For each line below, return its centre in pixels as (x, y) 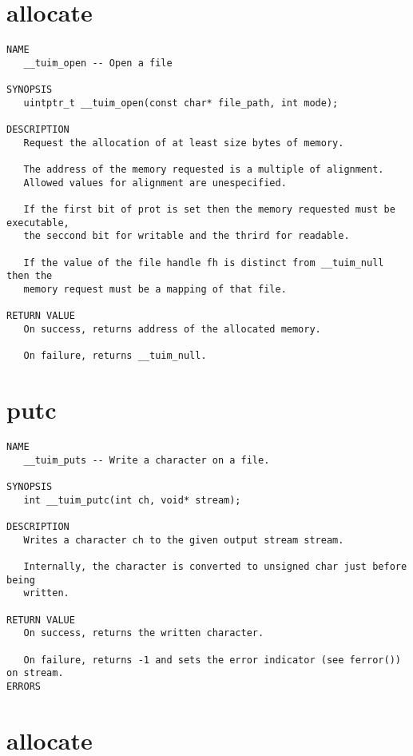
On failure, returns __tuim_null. (115, 356)
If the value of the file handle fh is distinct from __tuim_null (204, 263)
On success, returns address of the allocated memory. (172, 329)
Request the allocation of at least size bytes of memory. (184, 143)
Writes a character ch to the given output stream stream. (184, 540)
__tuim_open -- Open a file (98, 63)
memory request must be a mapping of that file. (155, 289)
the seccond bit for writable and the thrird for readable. (187, 236)
